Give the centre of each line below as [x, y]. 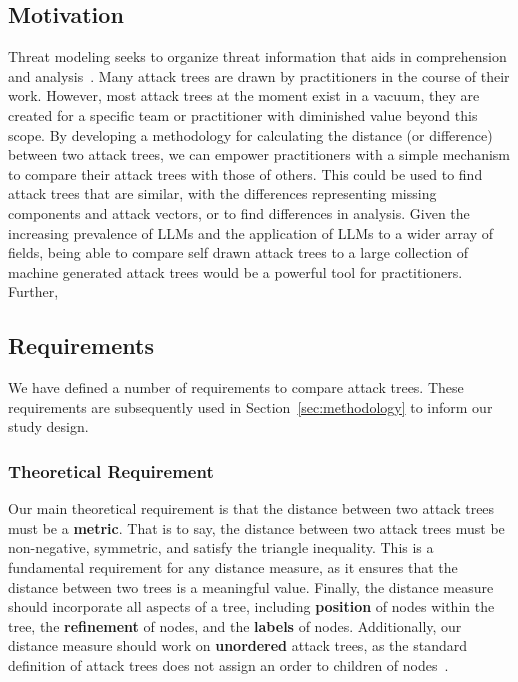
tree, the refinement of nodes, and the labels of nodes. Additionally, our [235, 625]
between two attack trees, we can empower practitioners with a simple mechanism [259, 154]
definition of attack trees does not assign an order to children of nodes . [228, 664]
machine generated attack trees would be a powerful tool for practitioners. [235, 271]
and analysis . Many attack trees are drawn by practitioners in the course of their [259, 75]
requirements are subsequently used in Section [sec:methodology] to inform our [250, 406]
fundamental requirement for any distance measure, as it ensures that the [233, 566]
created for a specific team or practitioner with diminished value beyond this [243, 114]
